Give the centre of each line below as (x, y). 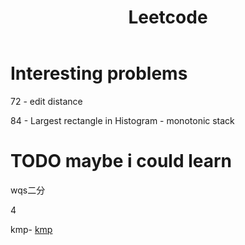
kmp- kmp (31, 229)
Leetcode (168, 17)
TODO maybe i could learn (121, 161)
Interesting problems (99, 73)
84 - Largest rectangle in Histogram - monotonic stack (122, 120)
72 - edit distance (46, 101)
